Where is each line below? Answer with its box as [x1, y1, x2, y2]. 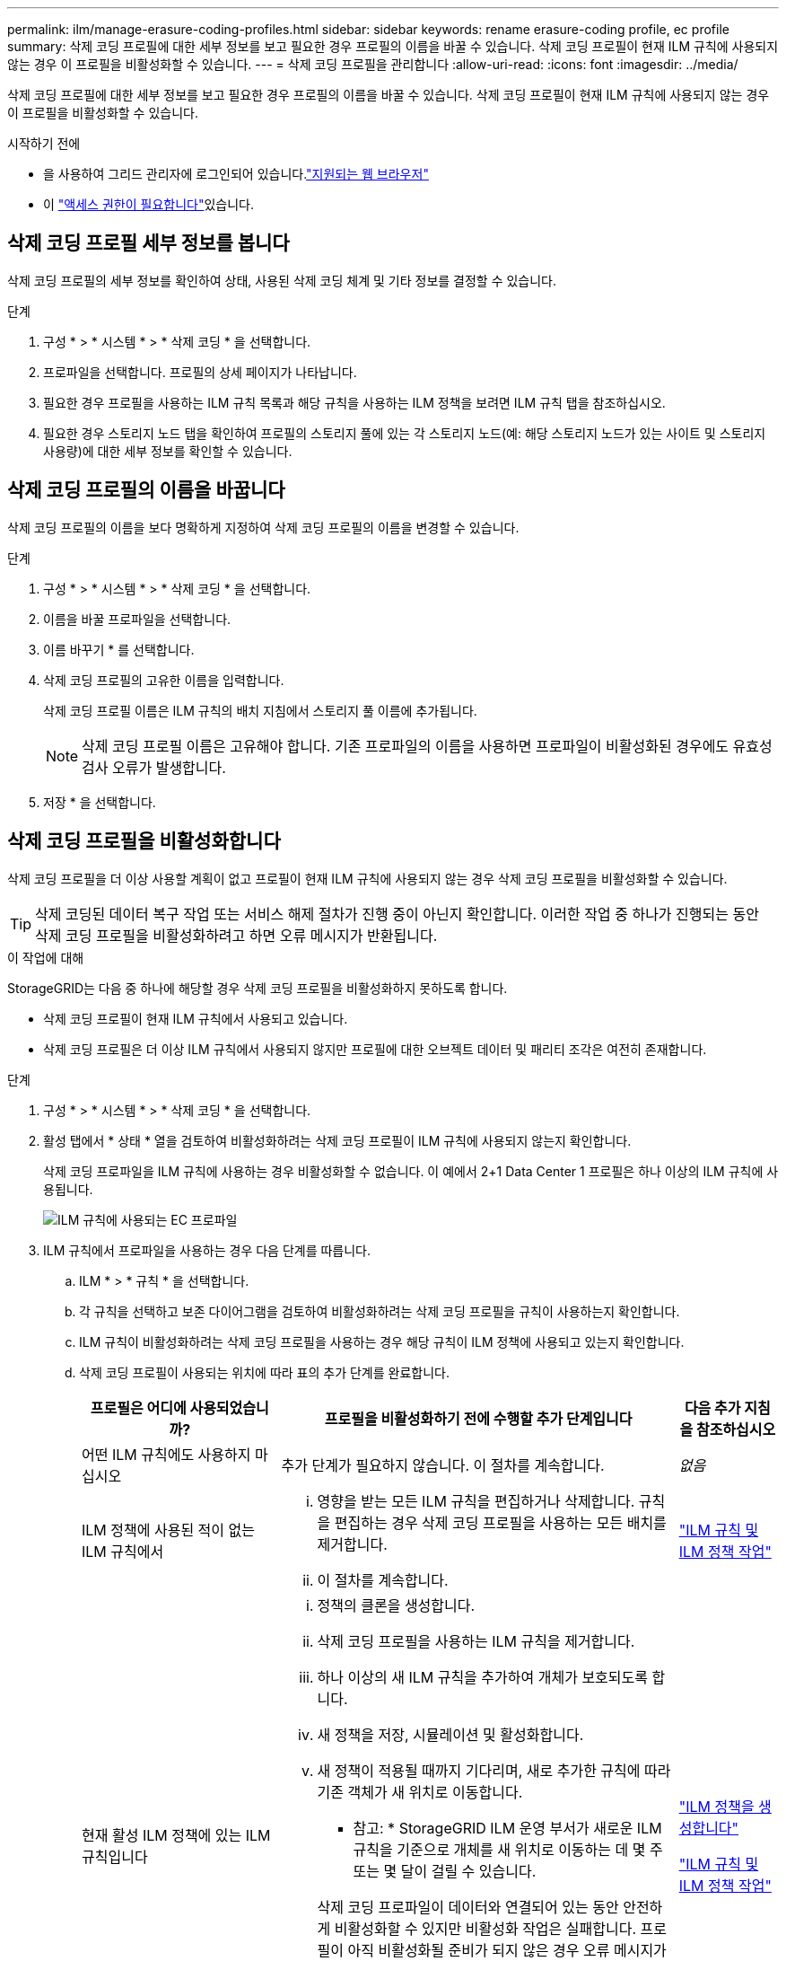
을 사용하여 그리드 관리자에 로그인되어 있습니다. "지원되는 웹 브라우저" [43, 166, 429, 181]
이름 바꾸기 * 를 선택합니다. [43, 641, 195, 657]
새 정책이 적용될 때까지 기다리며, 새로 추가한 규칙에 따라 [317, 1761, 671, 1780]
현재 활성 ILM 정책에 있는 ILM [82, 1825, 271, 1844]
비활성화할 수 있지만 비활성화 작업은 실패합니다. [334, 1919, 637, 1938]
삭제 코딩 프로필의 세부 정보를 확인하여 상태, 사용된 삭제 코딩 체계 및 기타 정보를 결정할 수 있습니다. [7, 272, 557, 288]
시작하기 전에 [7, 136, 81, 151]
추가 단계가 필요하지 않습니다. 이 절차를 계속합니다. [281, 1455, 605, 1474]
